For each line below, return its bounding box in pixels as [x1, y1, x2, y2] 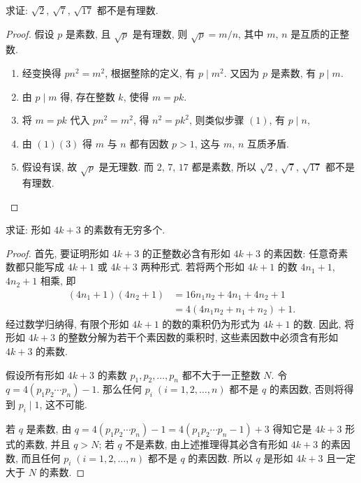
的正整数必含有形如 [142, 245, 230, 260]
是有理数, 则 [132, 26, 188, 41]
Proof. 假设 [6, 26, 54, 41]
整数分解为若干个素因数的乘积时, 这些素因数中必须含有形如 [68, 330, 339, 345]
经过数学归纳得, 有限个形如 [6, 316, 129, 331]
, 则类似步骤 [189, 113, 244, 127]
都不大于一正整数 [182, 367, 260, 382]
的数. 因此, [293, 316, 341, 331]
